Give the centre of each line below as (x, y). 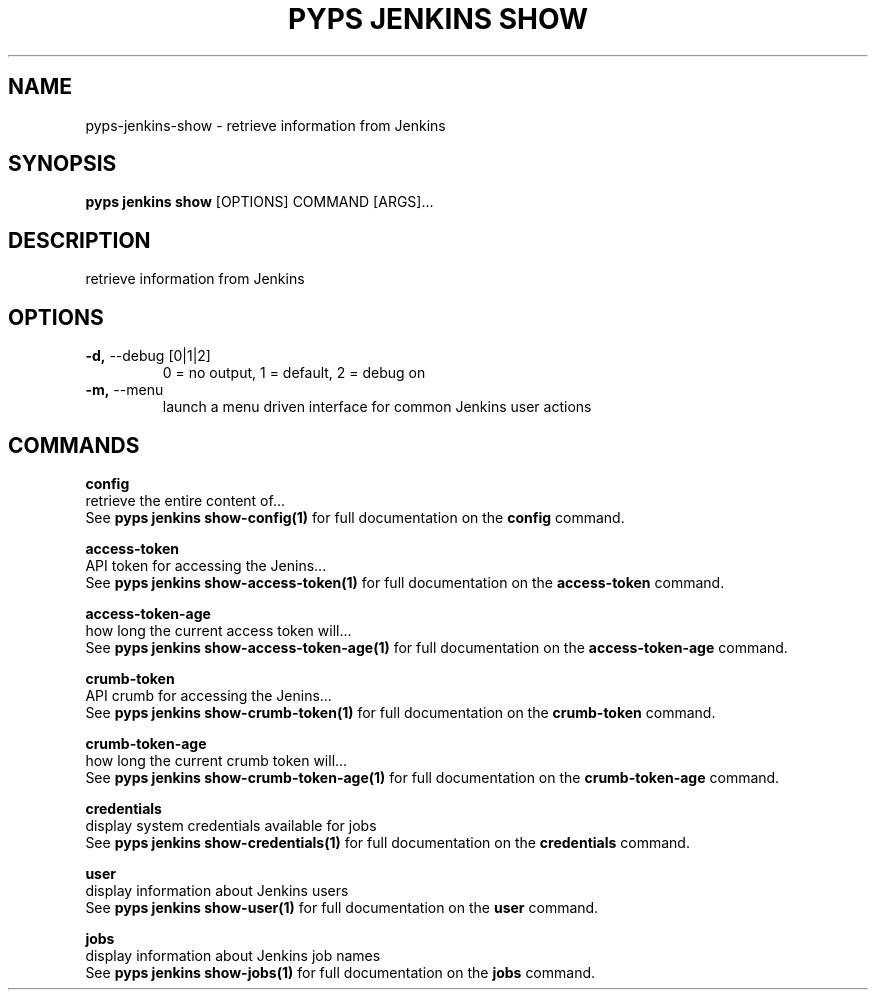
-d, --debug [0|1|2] (148, 356)
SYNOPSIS (62, 164)
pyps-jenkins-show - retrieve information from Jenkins (265, 125)
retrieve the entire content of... (185, 500)
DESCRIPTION (79, 240)
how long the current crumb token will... (216, 760)
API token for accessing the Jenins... (206, 565)
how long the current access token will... (218, 630)
